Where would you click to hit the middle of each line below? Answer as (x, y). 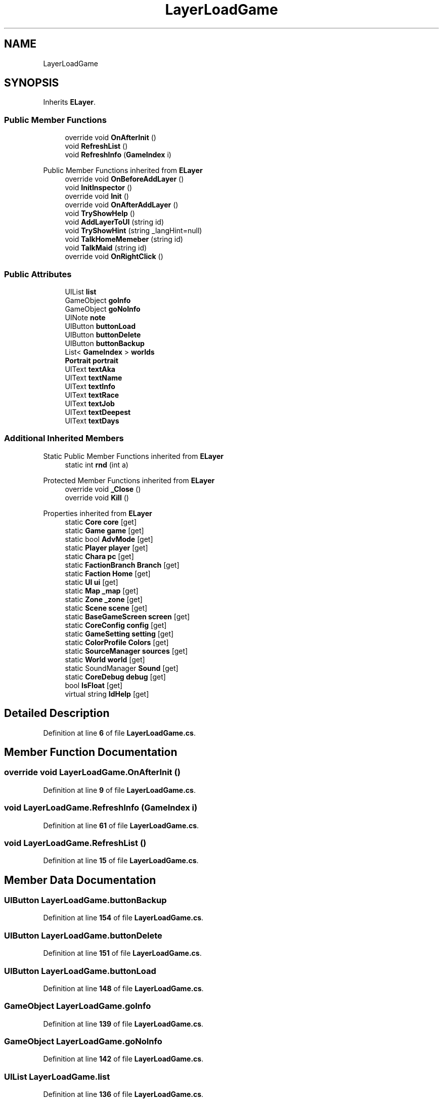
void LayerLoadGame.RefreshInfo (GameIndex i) (101, 808)
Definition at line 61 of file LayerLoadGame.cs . (121, 825)
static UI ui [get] (92, 582)
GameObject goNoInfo (103, 309)
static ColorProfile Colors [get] (117, 642)
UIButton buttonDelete (103, 334)
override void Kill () (97, 497)
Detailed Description (57, 713)
